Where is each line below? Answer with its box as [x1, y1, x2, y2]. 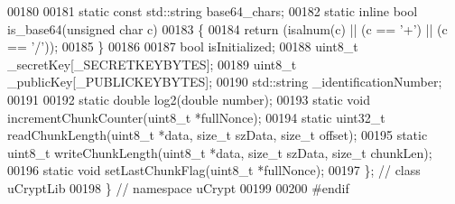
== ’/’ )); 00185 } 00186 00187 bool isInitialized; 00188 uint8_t [7, 37, 358, 56]
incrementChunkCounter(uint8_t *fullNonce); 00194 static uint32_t [7, 107, 385, 126]
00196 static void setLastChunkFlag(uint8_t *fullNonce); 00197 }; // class [7, 161, 421, 180]
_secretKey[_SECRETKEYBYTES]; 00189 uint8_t [7, 54, 297, 73]
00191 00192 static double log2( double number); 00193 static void [7, 89, 371, 108]
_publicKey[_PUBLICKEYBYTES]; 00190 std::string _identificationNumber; [7, 72, 442, 91]
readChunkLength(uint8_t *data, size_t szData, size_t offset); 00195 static [7, 125, 428, 144]
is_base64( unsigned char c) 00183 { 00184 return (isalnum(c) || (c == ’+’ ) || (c [7, 19, 448, 38]
